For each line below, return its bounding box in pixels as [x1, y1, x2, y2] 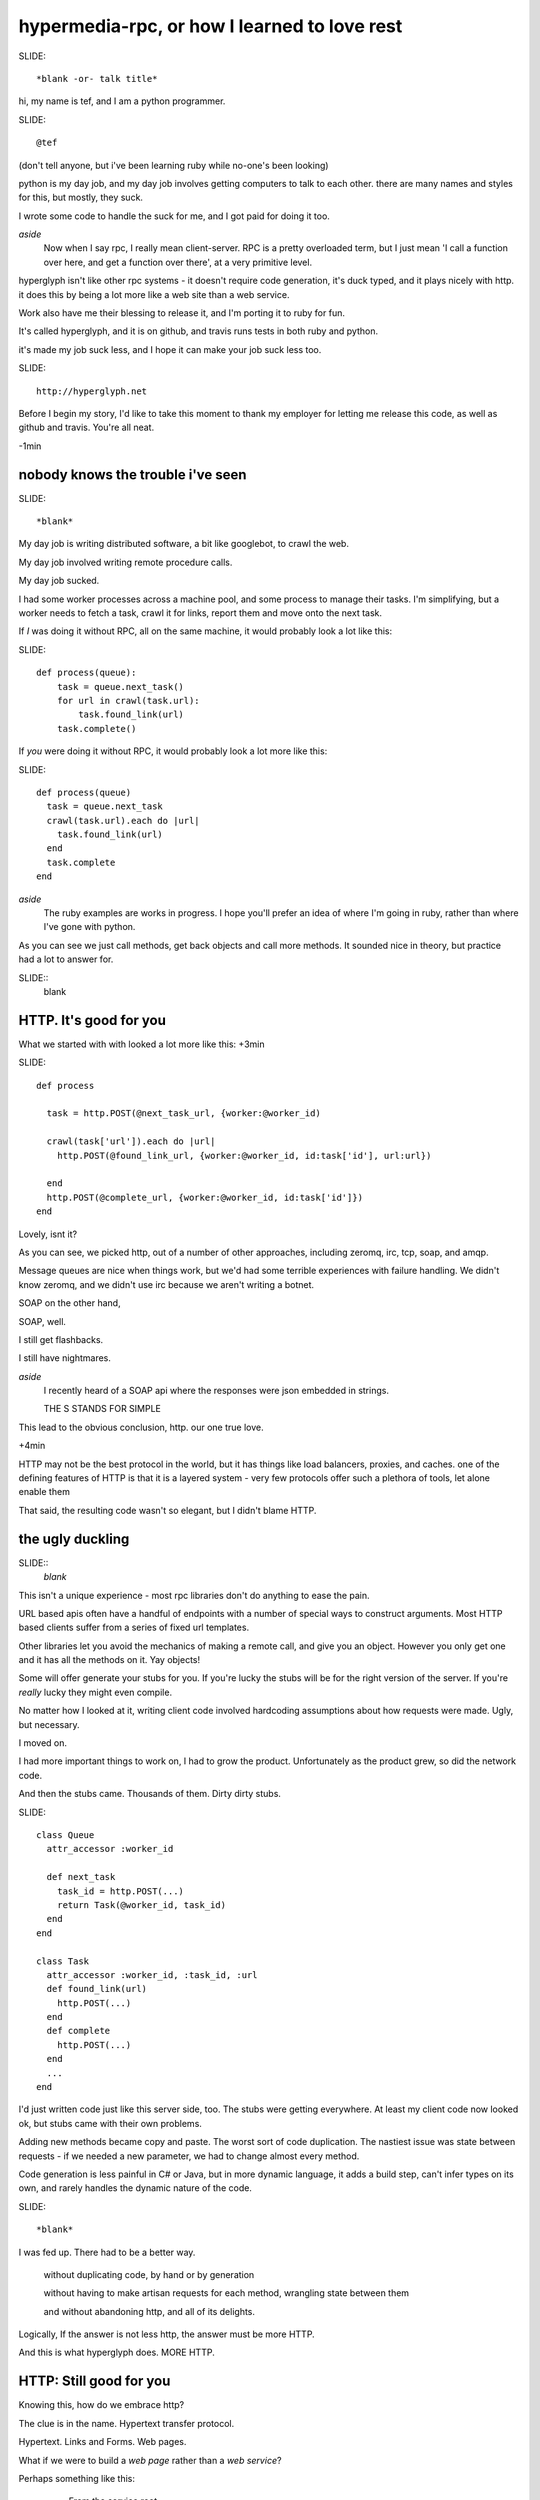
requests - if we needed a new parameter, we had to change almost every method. [18, 2150, 360, 2162]
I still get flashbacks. [18, 1333, 104, 1345]
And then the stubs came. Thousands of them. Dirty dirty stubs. [18, 1788, 282, 1800]
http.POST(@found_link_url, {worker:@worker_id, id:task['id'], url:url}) [56, 1150, 432, 1161]
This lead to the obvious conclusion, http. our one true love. [18, 1421, 264, 1433]
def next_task [46, 1871, 116, 1883]
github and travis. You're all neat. [18, 421, 155, 434]
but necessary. [18, 1718, 80, 1730]
